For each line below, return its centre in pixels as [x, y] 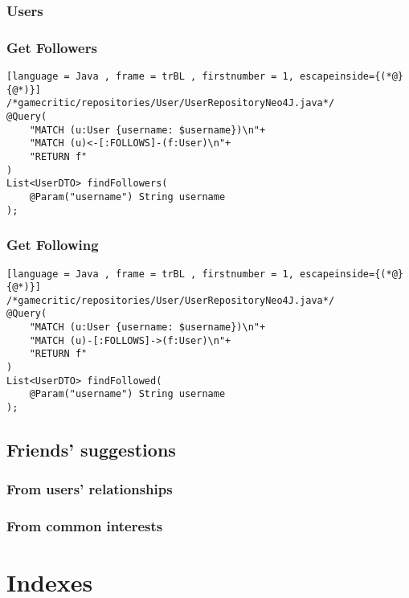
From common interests [85, 526]
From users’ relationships [90, 489]
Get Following [53, 245]
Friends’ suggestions [91, 450]
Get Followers [52, 47]
